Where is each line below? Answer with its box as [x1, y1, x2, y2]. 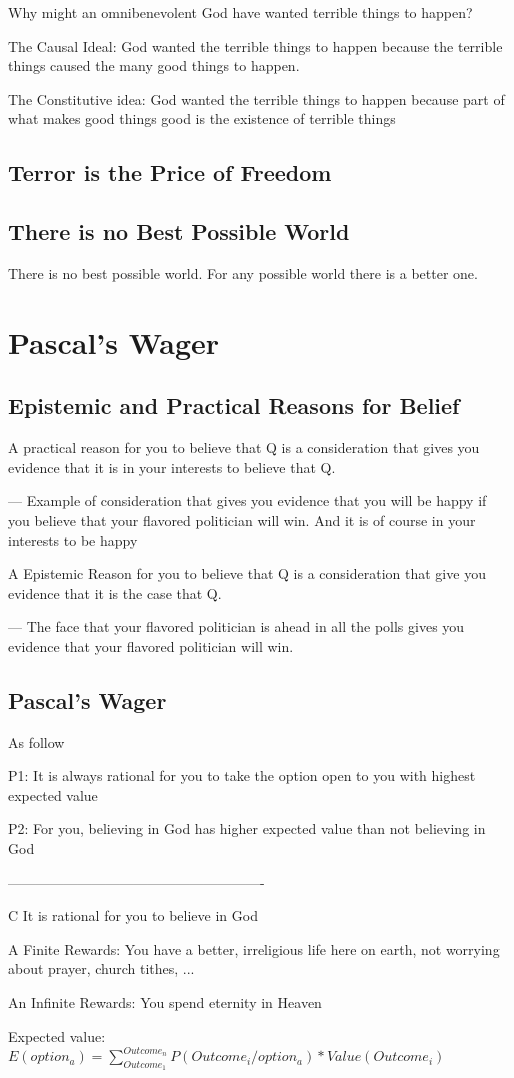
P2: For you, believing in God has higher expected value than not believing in [8, 818, 486, 839]
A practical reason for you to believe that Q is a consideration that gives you [8, 437, 480, 458]
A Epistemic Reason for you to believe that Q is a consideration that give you [8, 563, 486, 584]
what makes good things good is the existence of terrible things [8, 108, 396, 129]
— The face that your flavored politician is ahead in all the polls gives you [8, 616, 465, 637]
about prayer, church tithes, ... [8, 958, 195, 979]
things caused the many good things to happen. [8, 55, 300, 76]
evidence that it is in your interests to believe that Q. [8, 456, 336, 477]
